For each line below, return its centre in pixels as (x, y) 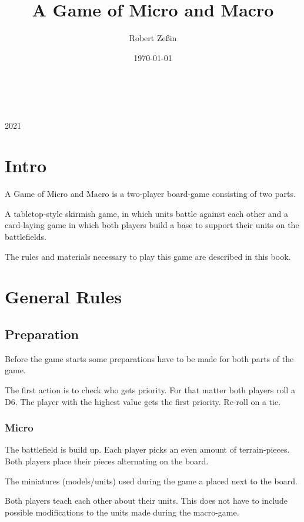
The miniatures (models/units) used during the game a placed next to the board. (151, 481)
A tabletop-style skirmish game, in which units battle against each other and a (146, 213)
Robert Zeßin (153, 38)
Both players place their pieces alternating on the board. (107, 461)
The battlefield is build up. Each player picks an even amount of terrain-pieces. (147, 449)
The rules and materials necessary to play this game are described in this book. (148, 256)
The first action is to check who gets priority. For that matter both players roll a (150, 389)
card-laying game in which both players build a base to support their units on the (152, 225)
